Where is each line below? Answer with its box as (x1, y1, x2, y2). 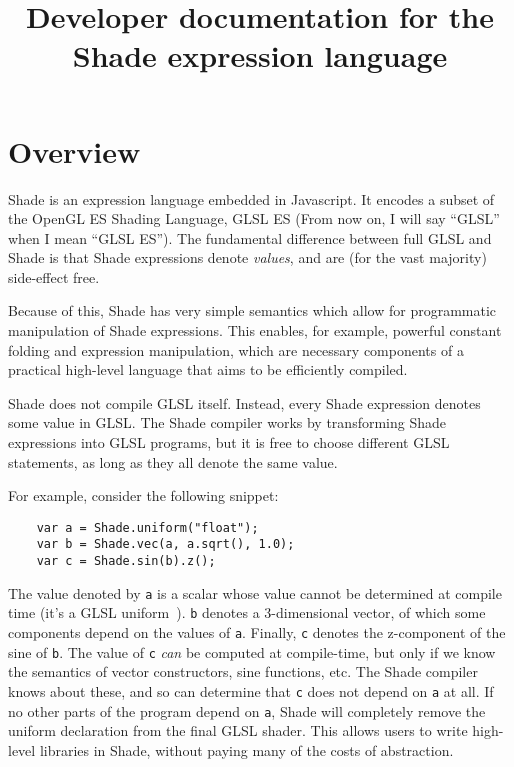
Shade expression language (72, 35, 448, 76)
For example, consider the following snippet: (8, 485, 279, 506)
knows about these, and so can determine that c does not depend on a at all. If (8, 681, 494, 701)
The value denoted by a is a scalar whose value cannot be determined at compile (8, 582, 502, 603)
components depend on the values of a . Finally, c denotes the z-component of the (8, 622, 506, 643)
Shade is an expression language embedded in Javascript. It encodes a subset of (8, 188, 495, 209)
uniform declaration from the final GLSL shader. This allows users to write (8, 720, 468, 741)
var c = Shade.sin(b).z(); (36, 554, 216, 569)
